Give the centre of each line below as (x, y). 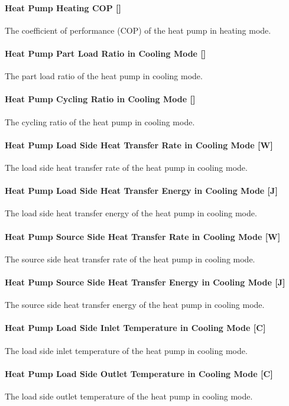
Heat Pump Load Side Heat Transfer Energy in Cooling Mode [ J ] (141, 191)
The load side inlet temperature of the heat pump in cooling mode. (126, 350)
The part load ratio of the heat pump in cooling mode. (104, 76)
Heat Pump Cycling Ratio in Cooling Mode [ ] (100, 99)
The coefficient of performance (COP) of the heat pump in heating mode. (138, 30)
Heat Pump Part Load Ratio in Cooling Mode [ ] (105, 53)
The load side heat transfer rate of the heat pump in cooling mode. (126, 167)
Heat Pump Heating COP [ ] (63, 7)
